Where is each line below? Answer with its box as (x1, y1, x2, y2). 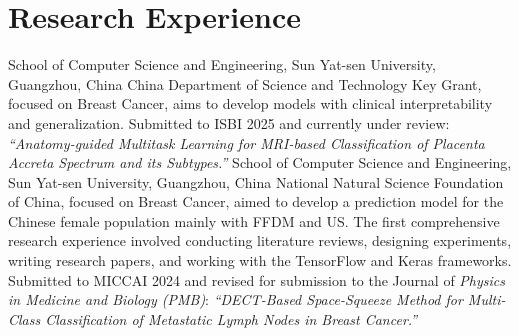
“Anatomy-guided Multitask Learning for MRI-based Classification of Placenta (8, 132, 485, 153)
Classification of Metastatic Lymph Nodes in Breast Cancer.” (45, 308, 418, 329)
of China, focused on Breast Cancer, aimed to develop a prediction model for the (8, 191, 504, 212)
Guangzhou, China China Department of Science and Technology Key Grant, (8, 73, 482, 94)
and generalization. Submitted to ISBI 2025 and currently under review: (8, 112, 450, 133)
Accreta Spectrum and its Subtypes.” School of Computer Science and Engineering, (8, 152, 512, 173)
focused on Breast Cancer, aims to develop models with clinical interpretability (8, 93, 493, 114)
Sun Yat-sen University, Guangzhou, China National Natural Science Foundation (8, 171, 504, 192)
